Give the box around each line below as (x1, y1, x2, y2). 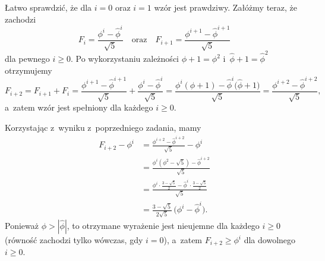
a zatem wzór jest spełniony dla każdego (5, 101, 153, 114)
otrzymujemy (5, 64, 52, 76)
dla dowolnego (244, 234, 296, 246)
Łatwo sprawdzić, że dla (5, 1, 92, 13)
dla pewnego (5, 52, 50, 65)
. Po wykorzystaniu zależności (71, 52, 179, 65)
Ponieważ (5, 219, 39, 232)
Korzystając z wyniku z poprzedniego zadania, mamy (5, 121, 201, 134)
